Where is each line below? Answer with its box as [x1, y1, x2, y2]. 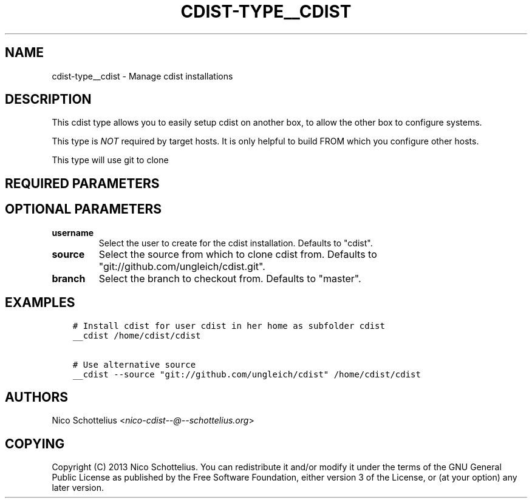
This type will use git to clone [52, 155, 169, 166]
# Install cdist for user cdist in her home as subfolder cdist [72, 320, 385, 331]
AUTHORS [5, 389, 69, 405]
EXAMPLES [5, 295, 75, 311]
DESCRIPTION [5, 92, 92, 107]
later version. [52, 482, 104, 493]
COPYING [5, 436, 65, 451]
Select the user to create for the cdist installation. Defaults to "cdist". [98, 237, 373, 248]
